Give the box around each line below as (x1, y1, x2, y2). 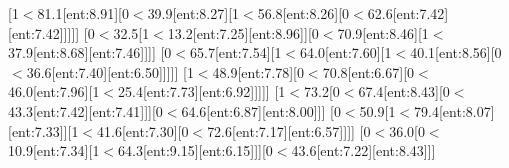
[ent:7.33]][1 (8, 120, 79, 141)
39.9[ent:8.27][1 (147, 3, 240, 23)
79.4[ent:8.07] (414, 100, 495, 121)
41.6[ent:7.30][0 (97, 120, 189, 141)
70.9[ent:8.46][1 (337, 22, 429, 43)
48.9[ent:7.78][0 (212, 61, 304, 82)
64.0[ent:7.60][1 (300, 42, 392, 63)
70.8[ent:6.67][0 (322, 61, 415, 82)
